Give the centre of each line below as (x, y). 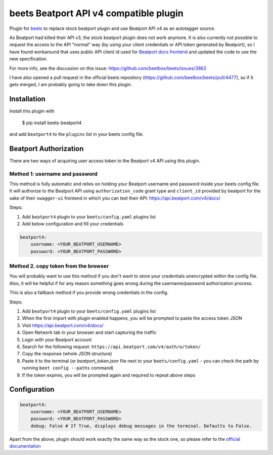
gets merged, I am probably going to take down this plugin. (71, 85)
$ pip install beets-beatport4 (52, 123)
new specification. (29, 59)
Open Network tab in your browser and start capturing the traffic (89, 332)
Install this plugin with (32, 111)
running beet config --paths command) (68, 368)
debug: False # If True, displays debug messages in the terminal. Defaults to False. (141, 426)
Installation (27, 99)
